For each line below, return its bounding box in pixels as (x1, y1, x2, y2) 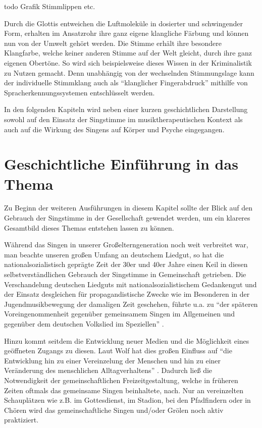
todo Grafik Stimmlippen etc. (4, 1, 95, 11)
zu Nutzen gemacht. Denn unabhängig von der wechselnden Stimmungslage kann (4, 67, 254, 78)
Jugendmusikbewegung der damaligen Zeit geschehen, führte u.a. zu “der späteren (4, 298, 258, 309)
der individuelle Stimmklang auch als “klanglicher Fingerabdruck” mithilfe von (4, 77, 248, 88)
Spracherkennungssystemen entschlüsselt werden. (4, 87, 155, 97)
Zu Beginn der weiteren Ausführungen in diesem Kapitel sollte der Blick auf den (4, 202, 252, 213)
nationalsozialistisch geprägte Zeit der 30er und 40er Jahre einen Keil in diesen (4, 259, 248, 270)
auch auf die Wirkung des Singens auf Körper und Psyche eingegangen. (4, 124, 225, 134)
